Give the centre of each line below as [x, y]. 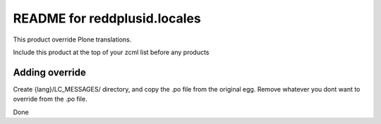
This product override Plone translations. [72, 39]
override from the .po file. [50, 99]
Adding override [49, 72]
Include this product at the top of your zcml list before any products [111, 52]
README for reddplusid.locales [107, 18]
